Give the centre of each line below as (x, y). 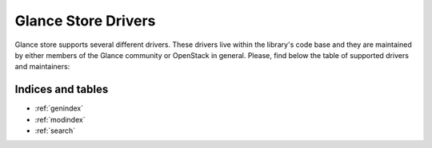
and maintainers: (42, 67)
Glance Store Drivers (85, 21)
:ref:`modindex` (60, 119)
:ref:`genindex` (59, 108)
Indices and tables (62, 90)
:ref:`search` (55, 130)
